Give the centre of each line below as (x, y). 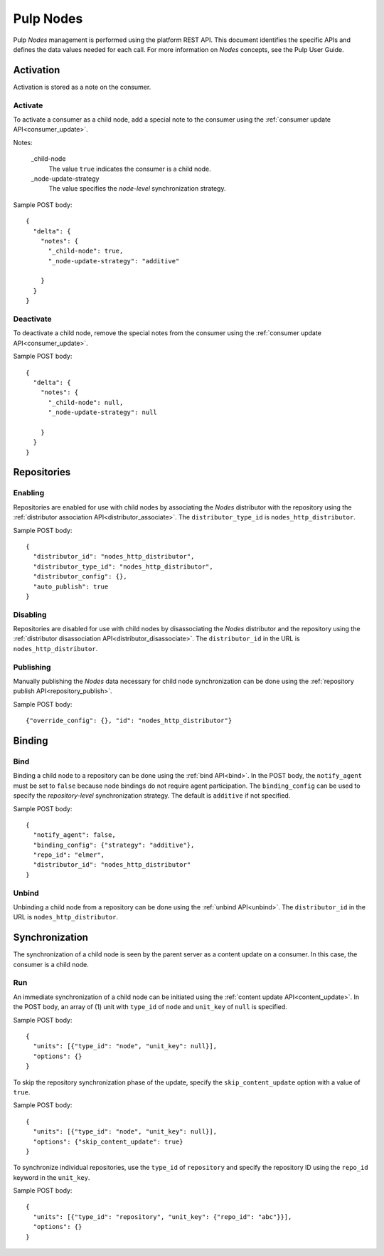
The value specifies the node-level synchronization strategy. (137, 189)
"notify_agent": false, (75, 835)
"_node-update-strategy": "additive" (114, 261)
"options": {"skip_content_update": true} (108, 1141)
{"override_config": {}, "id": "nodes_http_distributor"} (129, 721)
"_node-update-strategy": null (103, 412)
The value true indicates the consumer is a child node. (130, 169)
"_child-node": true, (86, 251)
